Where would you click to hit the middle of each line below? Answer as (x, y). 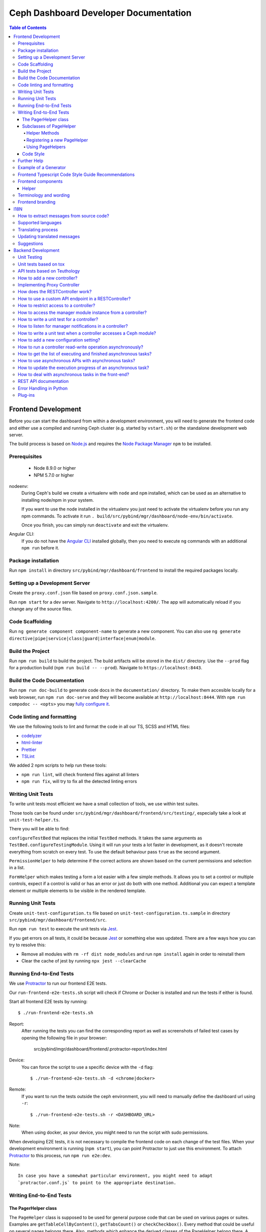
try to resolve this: (28, 945)
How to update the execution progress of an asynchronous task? (83, 368)
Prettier (29, 750)
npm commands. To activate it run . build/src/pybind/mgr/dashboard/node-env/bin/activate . (127, 516)
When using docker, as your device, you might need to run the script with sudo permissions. (115, 1132)
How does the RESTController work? (55, 292)
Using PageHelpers (46, 147)
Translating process (38, 230)
